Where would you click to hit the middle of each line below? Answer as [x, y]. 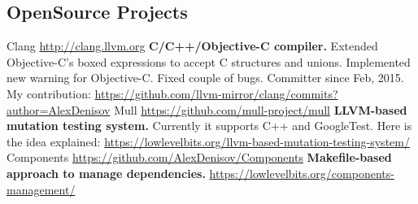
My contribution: [49, 93]
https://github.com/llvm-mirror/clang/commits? [216, 93]
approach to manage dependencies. [106, 173]
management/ [41, 189]
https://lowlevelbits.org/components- [302, 173]
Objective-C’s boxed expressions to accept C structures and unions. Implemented [209, 61]
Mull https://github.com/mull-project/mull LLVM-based [261, 109]
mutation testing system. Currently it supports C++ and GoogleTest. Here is [209, 126]
